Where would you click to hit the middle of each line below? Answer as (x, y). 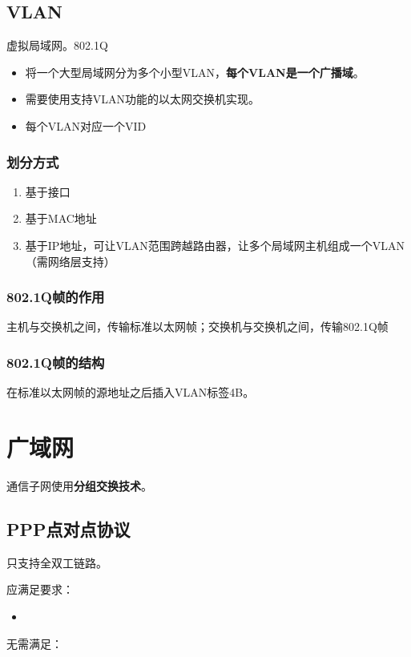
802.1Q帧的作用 (56, 297)
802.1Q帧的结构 (56, 362)
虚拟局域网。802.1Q (57, 45)
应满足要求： (40, 589)
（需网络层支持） (70, 261)
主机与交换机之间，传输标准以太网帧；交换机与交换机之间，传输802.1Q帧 (197, 326)
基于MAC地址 (61, 218)
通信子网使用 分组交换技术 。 (79, 485)
